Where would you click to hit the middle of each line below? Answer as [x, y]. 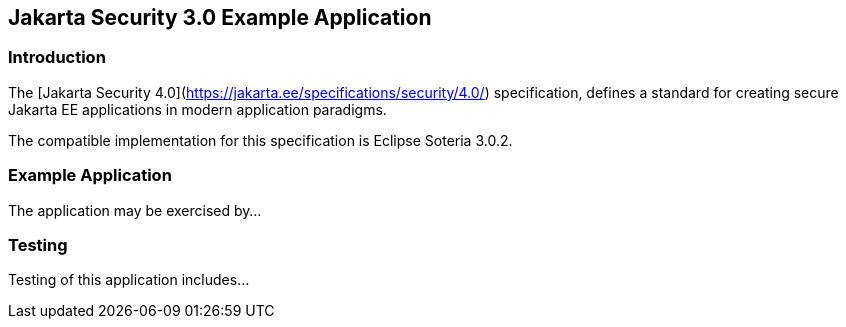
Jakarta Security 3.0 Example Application [220, 17]
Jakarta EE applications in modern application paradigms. [197, 109]
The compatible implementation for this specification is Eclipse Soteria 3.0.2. [260, 140]
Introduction [57, 57]
